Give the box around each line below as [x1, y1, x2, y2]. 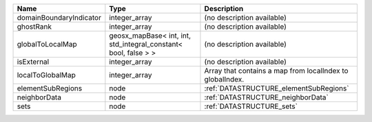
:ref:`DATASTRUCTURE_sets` [204, 101, 298, 111]
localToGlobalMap [17, 71, 76, 80]
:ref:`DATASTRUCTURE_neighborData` [204, 93, 329, 102]
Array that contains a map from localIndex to [204, 66, 349, 75]
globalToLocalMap [17, 40, 77, 49]
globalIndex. [204, 75, 245, 84]
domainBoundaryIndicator [17, 13, 101, 22]
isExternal [17, 57, 50, 66]
